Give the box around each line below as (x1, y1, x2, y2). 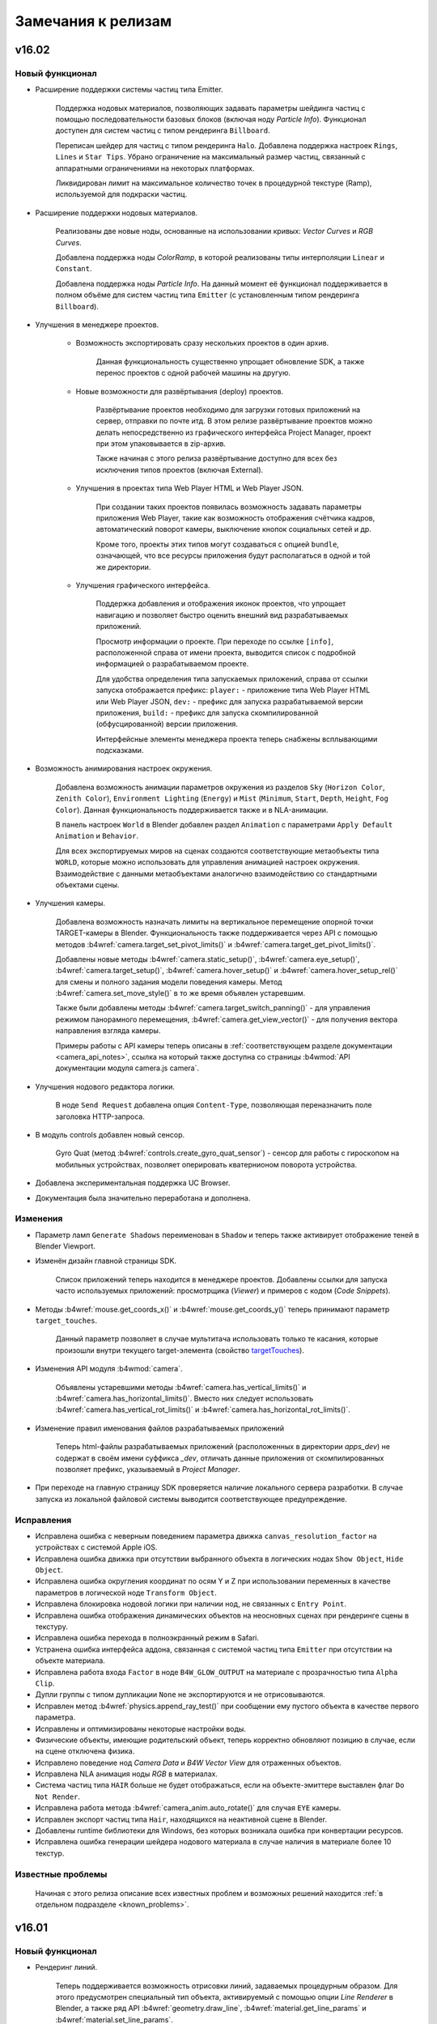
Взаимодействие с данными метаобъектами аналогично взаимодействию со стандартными (55, 869, 378, 878)
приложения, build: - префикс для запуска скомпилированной (95, 708, 319, 717)
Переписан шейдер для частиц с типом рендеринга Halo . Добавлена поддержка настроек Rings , (55, 140, 398, 150)
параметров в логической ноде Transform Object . (35, 1588, 218, 1597)
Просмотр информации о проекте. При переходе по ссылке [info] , (95, 636, 334, 646)
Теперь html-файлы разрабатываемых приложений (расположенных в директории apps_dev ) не (55, 1442, 390, 1452)
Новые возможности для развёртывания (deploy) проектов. (75, 386, 283, 396)
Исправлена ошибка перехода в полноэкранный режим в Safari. (35, 1633, 259, 1643)
